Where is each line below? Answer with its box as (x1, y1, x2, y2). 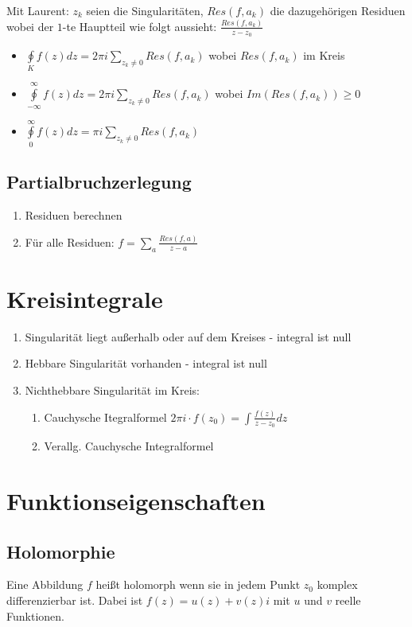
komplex (317, 576, 358, 593)
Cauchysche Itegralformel (44, 408, 167, 425)
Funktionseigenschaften (6, 484, 266, 516)
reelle (335, 591, 361, 608)
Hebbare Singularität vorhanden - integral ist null (25, 355, 267, 372)
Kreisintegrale (6, 282, 163, 314)
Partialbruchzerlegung (6, 169, 192, 194)
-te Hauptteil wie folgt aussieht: (62, 18, 217, 34)
